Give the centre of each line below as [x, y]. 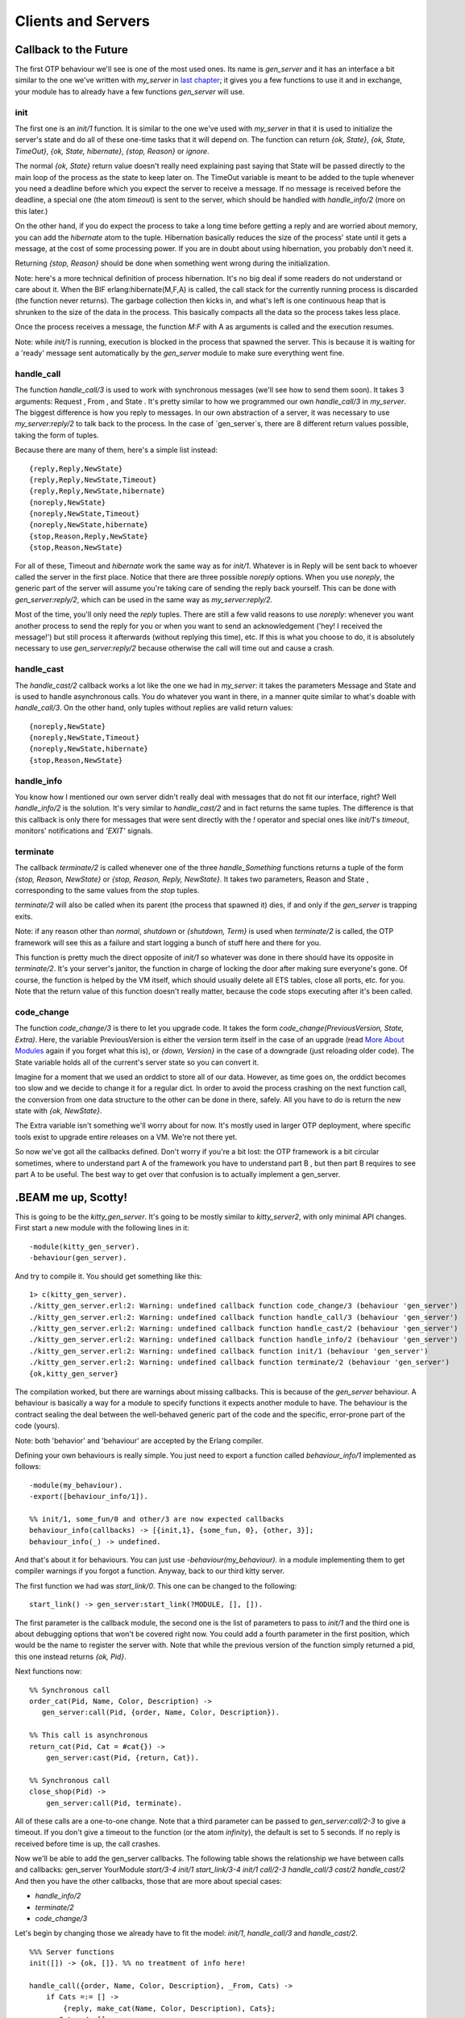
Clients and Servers [83, 21]
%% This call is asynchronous [89, 1735]
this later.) [31, 211]
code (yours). [37, 1426]
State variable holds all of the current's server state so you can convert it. [137, 1062]
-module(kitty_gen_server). [85, 1246]
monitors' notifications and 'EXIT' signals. [84, 831]
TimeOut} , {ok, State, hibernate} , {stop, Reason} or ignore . [112, 151]
